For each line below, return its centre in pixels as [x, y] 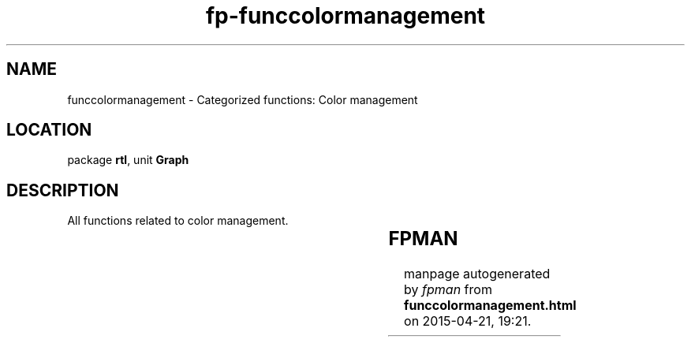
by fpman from [448, 290]
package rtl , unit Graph [128, 160]
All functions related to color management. [178, 221]
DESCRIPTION [63, 190]
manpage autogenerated [477, 274]
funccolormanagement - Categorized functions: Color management [243, 99]
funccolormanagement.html [490, 306]
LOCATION [49, 130]
